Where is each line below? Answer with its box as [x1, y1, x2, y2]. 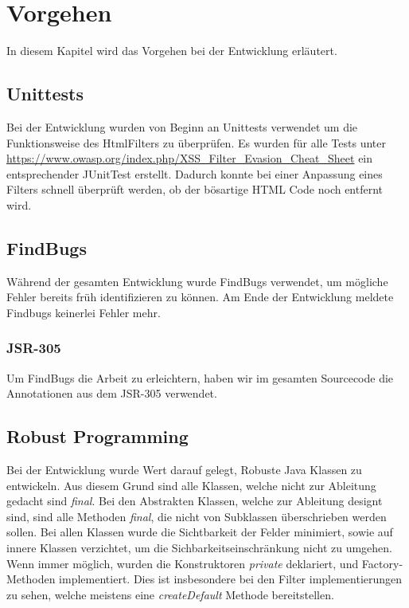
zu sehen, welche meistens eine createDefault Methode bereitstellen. [6, 586, 334, 602]
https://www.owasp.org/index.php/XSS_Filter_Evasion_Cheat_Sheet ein [6, 150, 373, 167]
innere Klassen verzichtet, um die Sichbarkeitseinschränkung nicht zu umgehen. [6, 539, 393, 556]
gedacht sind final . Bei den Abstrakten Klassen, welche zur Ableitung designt [6, 492, 383, 509]
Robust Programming [6, 424, 189, 449]
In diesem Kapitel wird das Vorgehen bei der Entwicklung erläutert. [6, 42, 337, 59]
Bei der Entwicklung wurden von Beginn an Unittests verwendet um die [6, 118, 358, 135]
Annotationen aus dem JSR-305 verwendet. [6, 385, 217, 402]
